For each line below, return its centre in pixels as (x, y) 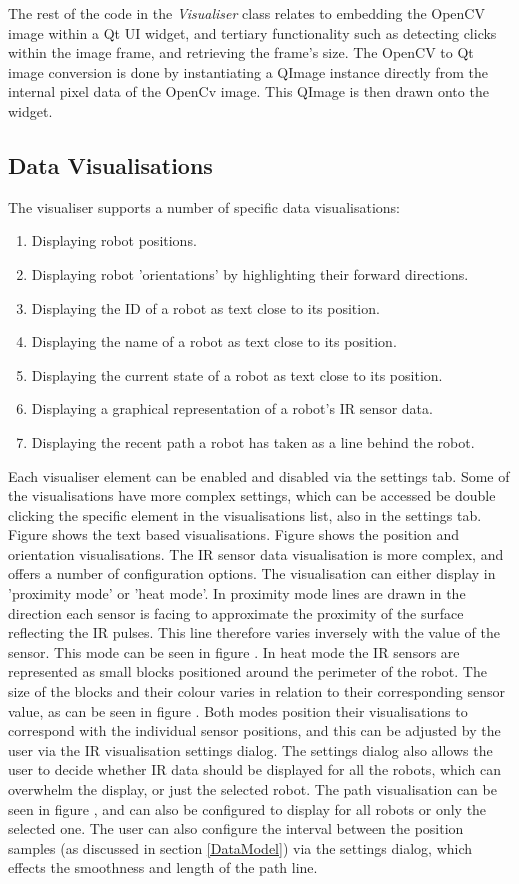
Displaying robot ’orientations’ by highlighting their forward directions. (250, 273)
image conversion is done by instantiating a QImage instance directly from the (248, 71)
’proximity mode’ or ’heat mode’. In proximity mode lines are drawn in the (237, 593)
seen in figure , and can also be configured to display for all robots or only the (247, 808)
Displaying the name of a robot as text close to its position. (214, 341)
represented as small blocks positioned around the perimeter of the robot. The (247, 671)
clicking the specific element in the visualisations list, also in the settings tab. (245, 514)
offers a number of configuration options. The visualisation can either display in (252, 573)
